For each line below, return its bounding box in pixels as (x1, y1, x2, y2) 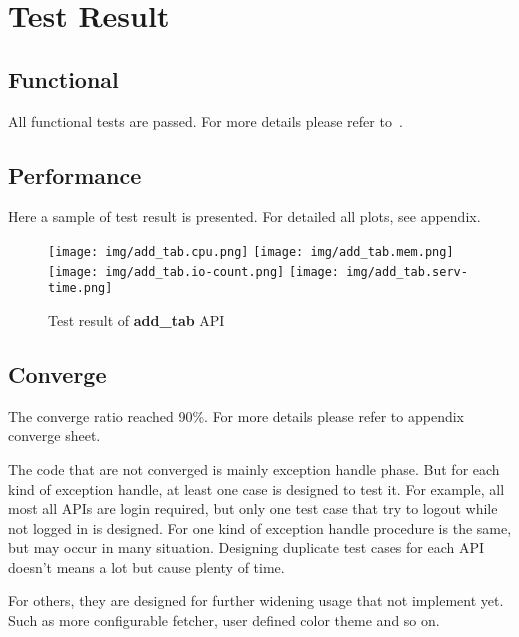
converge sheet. (8, 425, 101, 446)
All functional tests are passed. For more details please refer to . (8, 110, 403, 131)
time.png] (48, 281, 113, 296)
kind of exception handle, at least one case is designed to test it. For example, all (8, 478, 505, 499)
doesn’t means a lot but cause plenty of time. (8, 556, 285, 577)
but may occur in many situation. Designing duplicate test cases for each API (8, 537, 485, 558)
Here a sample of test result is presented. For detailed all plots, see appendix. (8, 206, 481, 227)
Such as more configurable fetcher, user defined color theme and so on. (8, 610, 440, 631)
